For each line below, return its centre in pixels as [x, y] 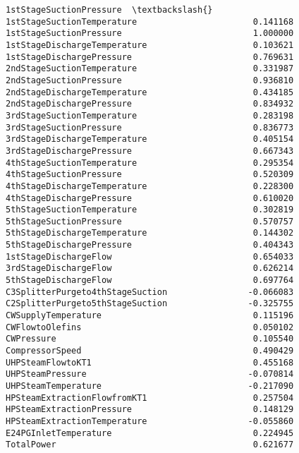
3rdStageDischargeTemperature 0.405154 [150, 139]
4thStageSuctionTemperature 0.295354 [150, 163]
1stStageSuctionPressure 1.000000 [150, 34]
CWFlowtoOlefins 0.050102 [150, 327]
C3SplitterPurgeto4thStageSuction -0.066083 [150, 292]
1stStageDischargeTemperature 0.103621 [150, 45]
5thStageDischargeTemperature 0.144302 [150, 233]
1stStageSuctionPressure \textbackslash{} [109, 10]
